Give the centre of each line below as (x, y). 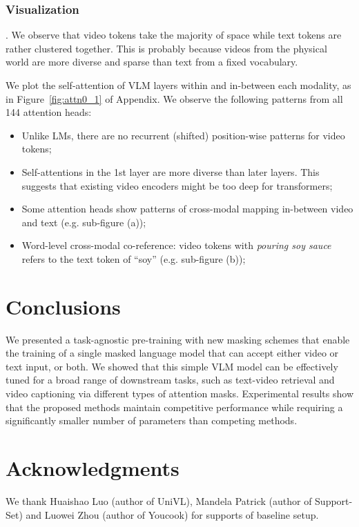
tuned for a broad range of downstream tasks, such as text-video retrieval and (170, 380)
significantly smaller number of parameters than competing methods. (152, 420)
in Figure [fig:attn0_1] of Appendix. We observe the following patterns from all (174, 98)
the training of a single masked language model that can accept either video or (172, 353)
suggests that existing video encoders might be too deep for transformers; (177, 185)
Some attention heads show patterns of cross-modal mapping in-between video (187, 209)
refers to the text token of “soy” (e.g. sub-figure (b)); (134, 258)
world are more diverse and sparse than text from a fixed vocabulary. (152, 62)
